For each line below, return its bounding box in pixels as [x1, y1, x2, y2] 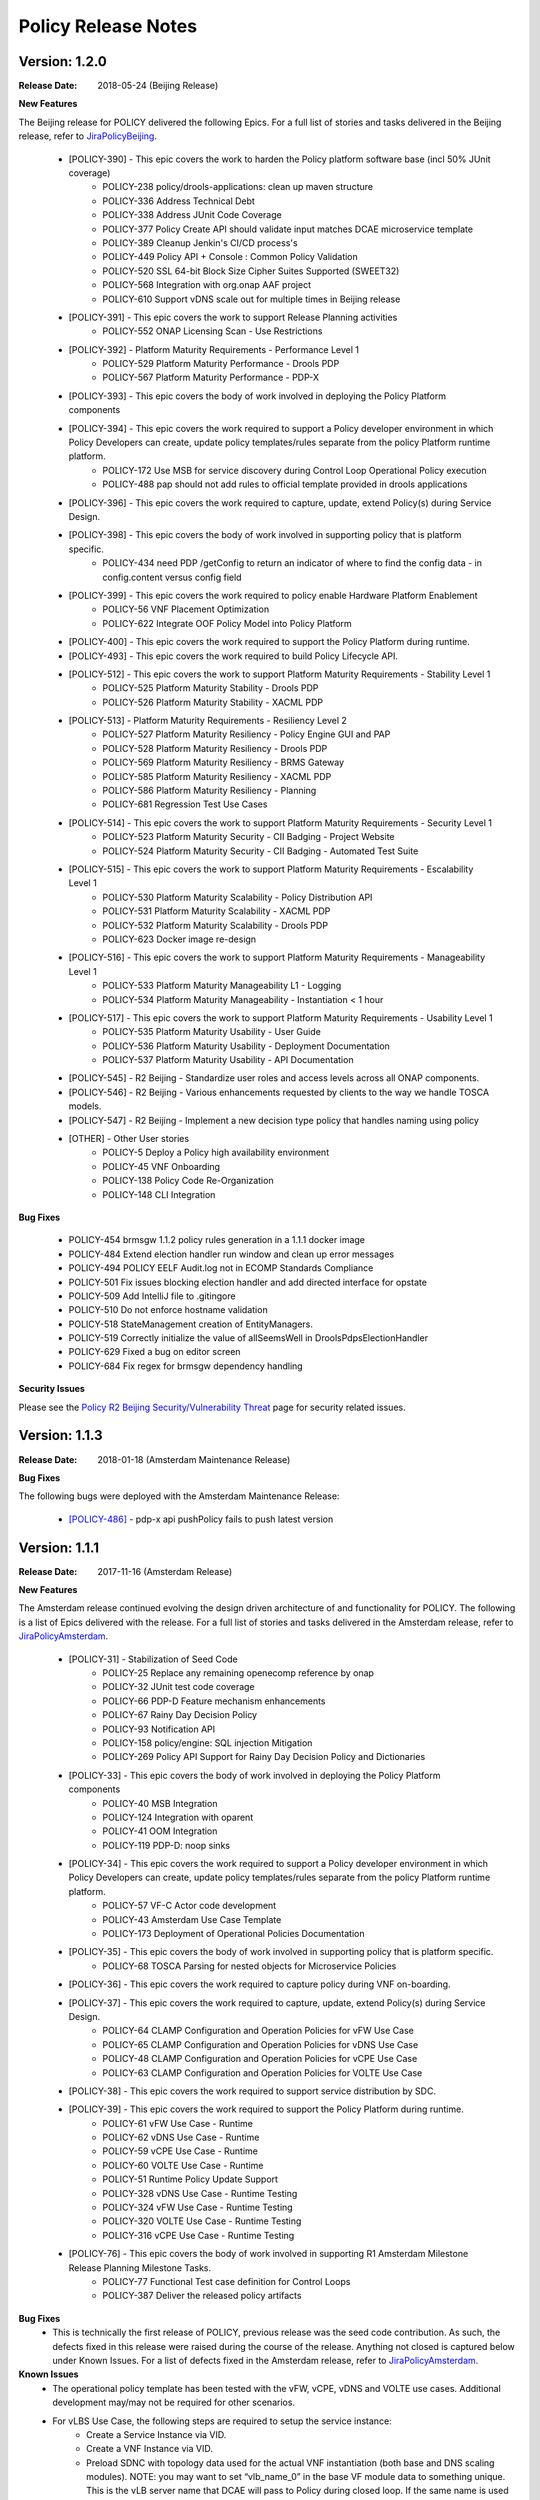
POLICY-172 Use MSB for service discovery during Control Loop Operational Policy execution [102, 464, 487, 476]
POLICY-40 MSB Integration [102, 1797, 218, 1809]
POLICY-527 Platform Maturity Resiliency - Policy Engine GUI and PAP [102, 728, 391, 740]
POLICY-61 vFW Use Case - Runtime [102, 2117, 254, 2129]
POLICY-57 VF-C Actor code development [102, 1900, 277, 1912]
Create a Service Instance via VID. [86, 2428, 227, 2440]
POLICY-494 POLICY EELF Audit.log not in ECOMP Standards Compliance [68, 1262, 374, 1274]
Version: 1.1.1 [18, 1539, 100, 1556]
